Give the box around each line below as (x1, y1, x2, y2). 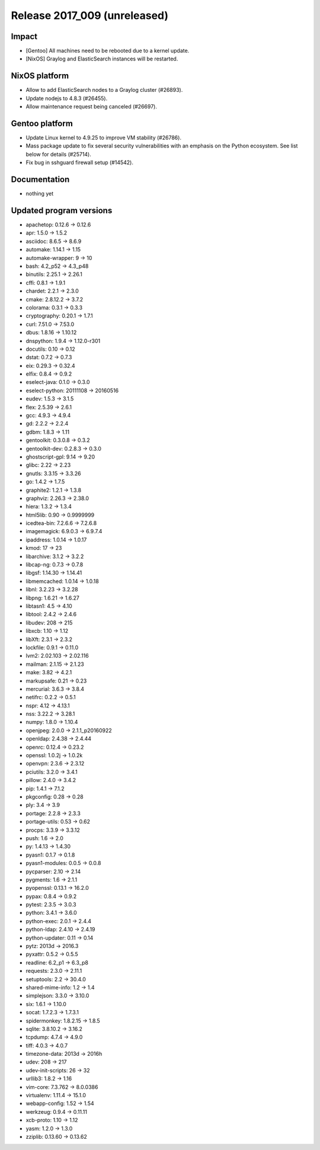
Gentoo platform (11, 118, 73, 129)
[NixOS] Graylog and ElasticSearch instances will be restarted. (25, 55, 178, 62)
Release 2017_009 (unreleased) (11, 9, 169, 22)
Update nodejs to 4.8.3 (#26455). (25, 95, 108, 102)
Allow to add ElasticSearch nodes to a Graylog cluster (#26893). (25, 87, 183, 94)
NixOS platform (11, 71, 69, 81)
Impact (11, 31, 38, 41)
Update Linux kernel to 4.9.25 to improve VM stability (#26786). (25, 134, 182, 142)
